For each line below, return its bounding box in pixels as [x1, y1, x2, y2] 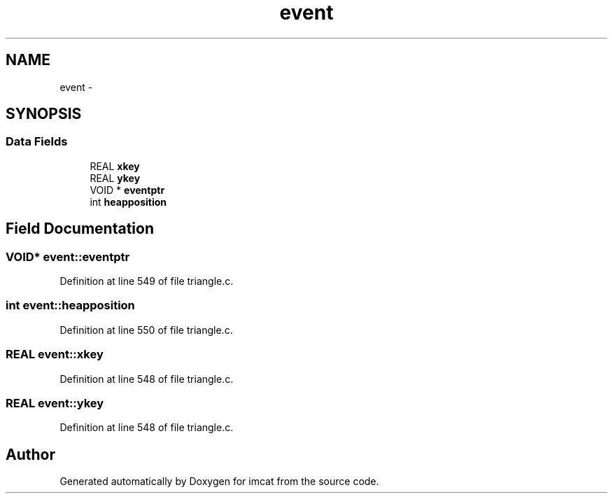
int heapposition [90, 195, 167, 208]
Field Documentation [6, 220, 154, 238]
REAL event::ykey [6, 395, 104, 410]
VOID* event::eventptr [6, 249, 130, 264]
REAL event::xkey [6, 347, 104, 362]
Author [6, 445, 55, 463]
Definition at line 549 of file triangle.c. [59, 275, 234, 288]
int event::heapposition [6, 298, 135, 313]
